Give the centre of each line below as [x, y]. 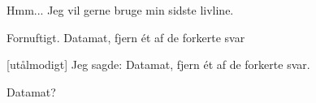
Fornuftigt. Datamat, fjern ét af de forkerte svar [126, 37]
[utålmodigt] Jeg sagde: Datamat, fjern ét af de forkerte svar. [158, 64]
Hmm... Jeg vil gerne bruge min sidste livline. [120, 10]
